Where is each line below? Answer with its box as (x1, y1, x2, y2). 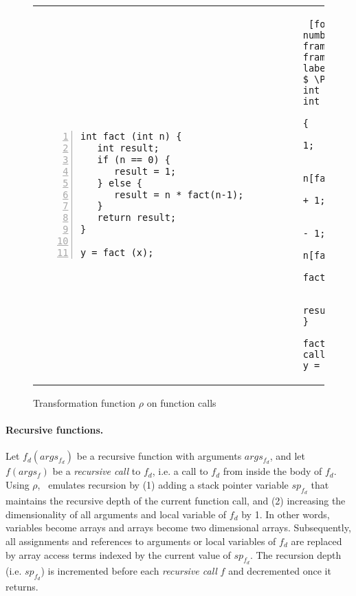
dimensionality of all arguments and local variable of (5, 507, 227, 521)
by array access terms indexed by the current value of (5, 547, 231, 562)
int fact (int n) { (80, 130, 182, 142)
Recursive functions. (5, 423, 104, 437)
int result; (97, 142, 159, 153)
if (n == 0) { (97, 153, 170, 165)
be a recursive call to (52, 464, 141, 478)
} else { (97, 177, 143, 189)
